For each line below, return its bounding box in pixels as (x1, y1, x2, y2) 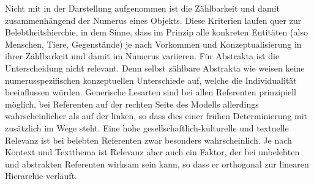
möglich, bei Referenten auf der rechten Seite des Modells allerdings (5, 97, 259, 110)
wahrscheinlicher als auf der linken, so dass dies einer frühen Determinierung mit (5, 109, 308, 122)
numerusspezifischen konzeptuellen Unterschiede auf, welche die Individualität (5, 73, 297, 86)
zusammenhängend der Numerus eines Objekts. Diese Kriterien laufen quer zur (5, 13, 302, 26)
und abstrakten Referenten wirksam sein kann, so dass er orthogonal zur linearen (5, 157, 309, 170)
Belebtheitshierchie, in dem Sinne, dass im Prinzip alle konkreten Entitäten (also (5, 26, 308, 39)
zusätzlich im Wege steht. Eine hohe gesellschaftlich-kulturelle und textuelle (5, 121, 289, 134)
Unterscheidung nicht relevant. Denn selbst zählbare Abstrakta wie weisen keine (5, 61, 305, 74)
